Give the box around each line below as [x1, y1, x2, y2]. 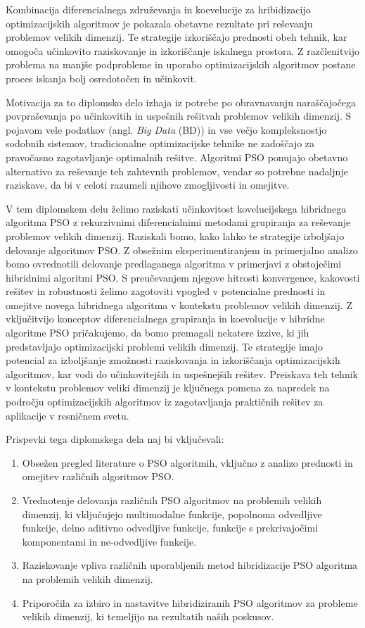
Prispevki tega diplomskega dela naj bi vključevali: [6, 432, 224, 446]
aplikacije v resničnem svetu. [6, 408, 129, 422]
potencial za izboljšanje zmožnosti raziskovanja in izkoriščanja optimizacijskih [6, 353, 340, 368]
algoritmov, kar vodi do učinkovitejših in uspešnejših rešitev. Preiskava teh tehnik [6, 366, 358, 381]
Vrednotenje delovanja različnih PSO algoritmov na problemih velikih [22, 493, 322, 507]
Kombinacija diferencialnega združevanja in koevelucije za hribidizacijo [6, 2, 311, 16]
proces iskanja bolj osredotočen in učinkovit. [6, 70, 197, 85]
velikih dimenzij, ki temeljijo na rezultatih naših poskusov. [22, 609, 274, 624]
